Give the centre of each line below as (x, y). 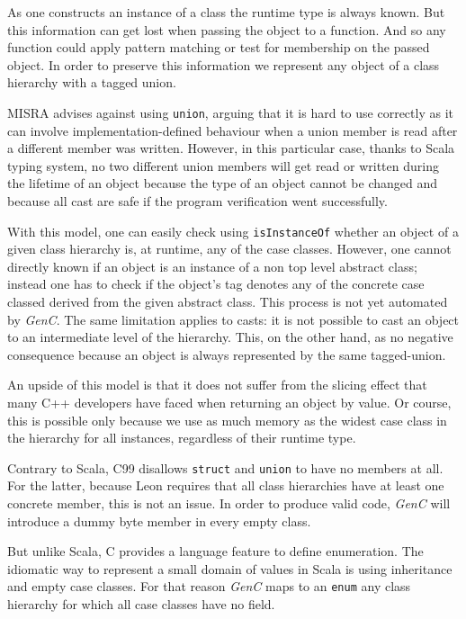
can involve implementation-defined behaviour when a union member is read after (233, 130)
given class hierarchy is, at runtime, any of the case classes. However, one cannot (229, 249)
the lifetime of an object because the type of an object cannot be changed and (223, 183)
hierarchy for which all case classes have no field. (141, 604)
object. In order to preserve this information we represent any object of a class (224, 64)
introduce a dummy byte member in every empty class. (159, 520)
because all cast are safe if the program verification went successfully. (197, 201)
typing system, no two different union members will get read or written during (223, 165)
